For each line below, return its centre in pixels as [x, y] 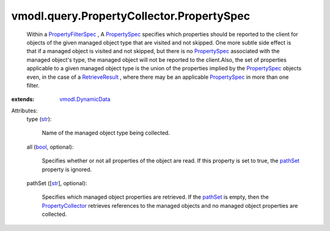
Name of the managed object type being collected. [106, 133]
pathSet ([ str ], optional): [57, 183]
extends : [23, 99]
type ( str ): [39, 119]
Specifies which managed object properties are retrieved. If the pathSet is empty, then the [155, 197]
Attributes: [24, 111]
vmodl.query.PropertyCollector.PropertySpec [131, 16]
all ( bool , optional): [50, 147]
